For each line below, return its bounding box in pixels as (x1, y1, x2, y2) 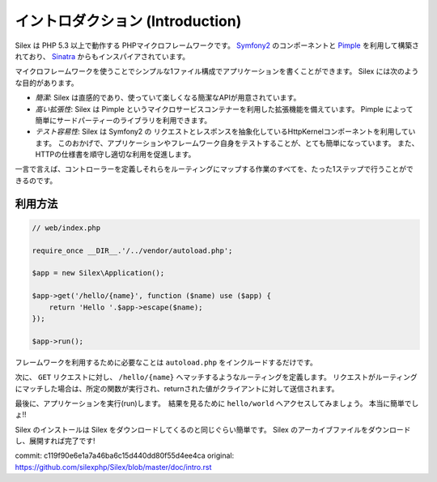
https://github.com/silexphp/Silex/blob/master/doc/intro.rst (15, 462, 212, 471)
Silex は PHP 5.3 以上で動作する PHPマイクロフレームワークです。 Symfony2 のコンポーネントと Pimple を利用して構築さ (15, 41, 420, 50)
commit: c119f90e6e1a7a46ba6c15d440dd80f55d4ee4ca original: (15, 450, 235, 461)
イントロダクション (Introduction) (15, 12, 242, 30)
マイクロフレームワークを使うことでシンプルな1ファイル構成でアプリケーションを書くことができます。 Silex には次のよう (15, 66, 419, 76)
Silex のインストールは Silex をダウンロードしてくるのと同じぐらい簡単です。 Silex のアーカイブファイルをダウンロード (15, 424, 411, 434)
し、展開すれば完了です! (15, 436, 96, 446)
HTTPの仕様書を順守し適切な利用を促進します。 (35, 150, 196, 160)
